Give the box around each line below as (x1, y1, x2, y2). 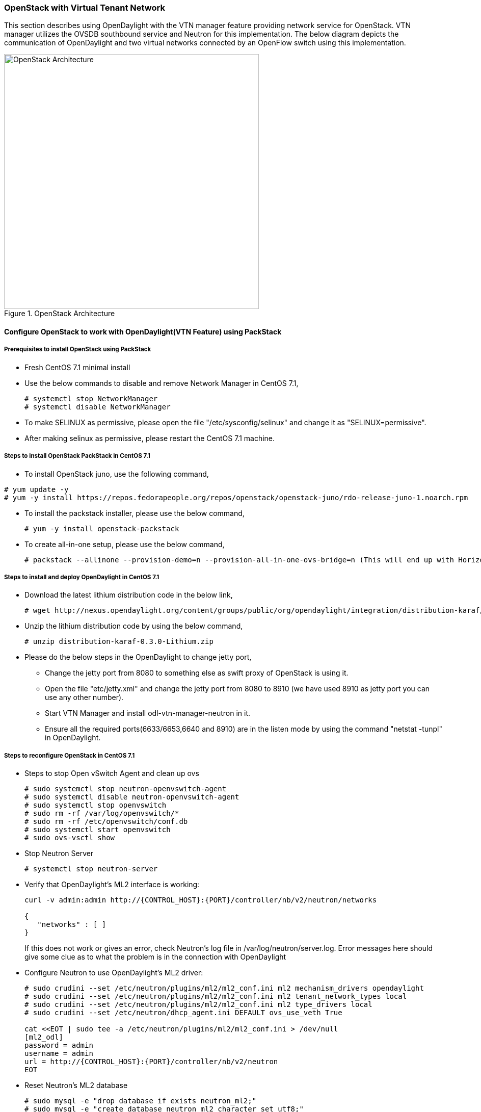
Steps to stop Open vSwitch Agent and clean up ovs (24, 769, 199, 778)
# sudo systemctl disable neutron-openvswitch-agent (24, 793, 239, 801)
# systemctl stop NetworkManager (24, 394, 158, 403)
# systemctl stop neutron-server (24, 865, 158, 873)
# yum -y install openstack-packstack (24, 524, 179, 533)
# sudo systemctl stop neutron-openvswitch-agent (24, 785, 227, 793)
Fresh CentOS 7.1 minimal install (24, 363, 130, 372)
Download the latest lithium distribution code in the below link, (24, 590, 233, 600)
